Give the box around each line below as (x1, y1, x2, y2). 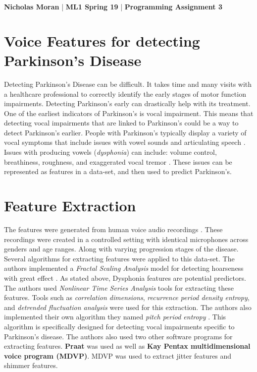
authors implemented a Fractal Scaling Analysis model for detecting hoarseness (4, 263, 244, 273)
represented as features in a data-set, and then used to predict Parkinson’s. (4, 166, 232, 177)
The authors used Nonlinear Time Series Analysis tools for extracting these (4, 282, 234, 293)
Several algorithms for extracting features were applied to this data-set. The (4, 253, 235, 263)
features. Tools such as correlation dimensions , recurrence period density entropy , (4, 292, 250, 303)
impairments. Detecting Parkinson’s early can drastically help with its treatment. (4, 98, 251, 109)
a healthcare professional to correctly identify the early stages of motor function (4, 88, 246, 99)
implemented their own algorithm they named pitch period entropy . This (4, 311, 226, 322)
